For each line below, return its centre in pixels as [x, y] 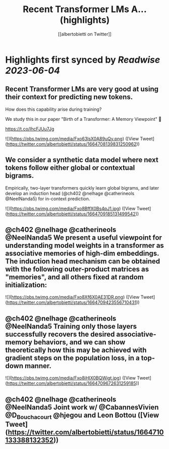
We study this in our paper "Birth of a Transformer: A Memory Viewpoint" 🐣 [83, 119]
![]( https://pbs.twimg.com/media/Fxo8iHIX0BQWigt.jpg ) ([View [71, 378]
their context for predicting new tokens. [69, 97]
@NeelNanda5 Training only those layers [71, 326]
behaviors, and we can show [79, 342]
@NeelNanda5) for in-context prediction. [48, 199]
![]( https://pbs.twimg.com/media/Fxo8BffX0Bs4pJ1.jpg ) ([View [70, 208]
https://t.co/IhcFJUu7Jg [30, 129]
